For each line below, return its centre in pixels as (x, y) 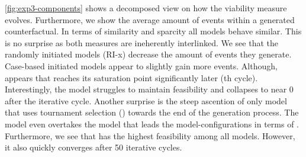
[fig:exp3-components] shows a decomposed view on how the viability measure (146, 8)
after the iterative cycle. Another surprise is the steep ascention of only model (146, 100)
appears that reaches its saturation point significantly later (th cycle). (131, 77)
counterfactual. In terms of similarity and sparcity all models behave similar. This (153, 31)
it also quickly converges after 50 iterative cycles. (94, 147)
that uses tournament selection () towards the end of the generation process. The (152, 112)
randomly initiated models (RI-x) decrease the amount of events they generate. (148, 54)
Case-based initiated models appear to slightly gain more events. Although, (141, 65)
